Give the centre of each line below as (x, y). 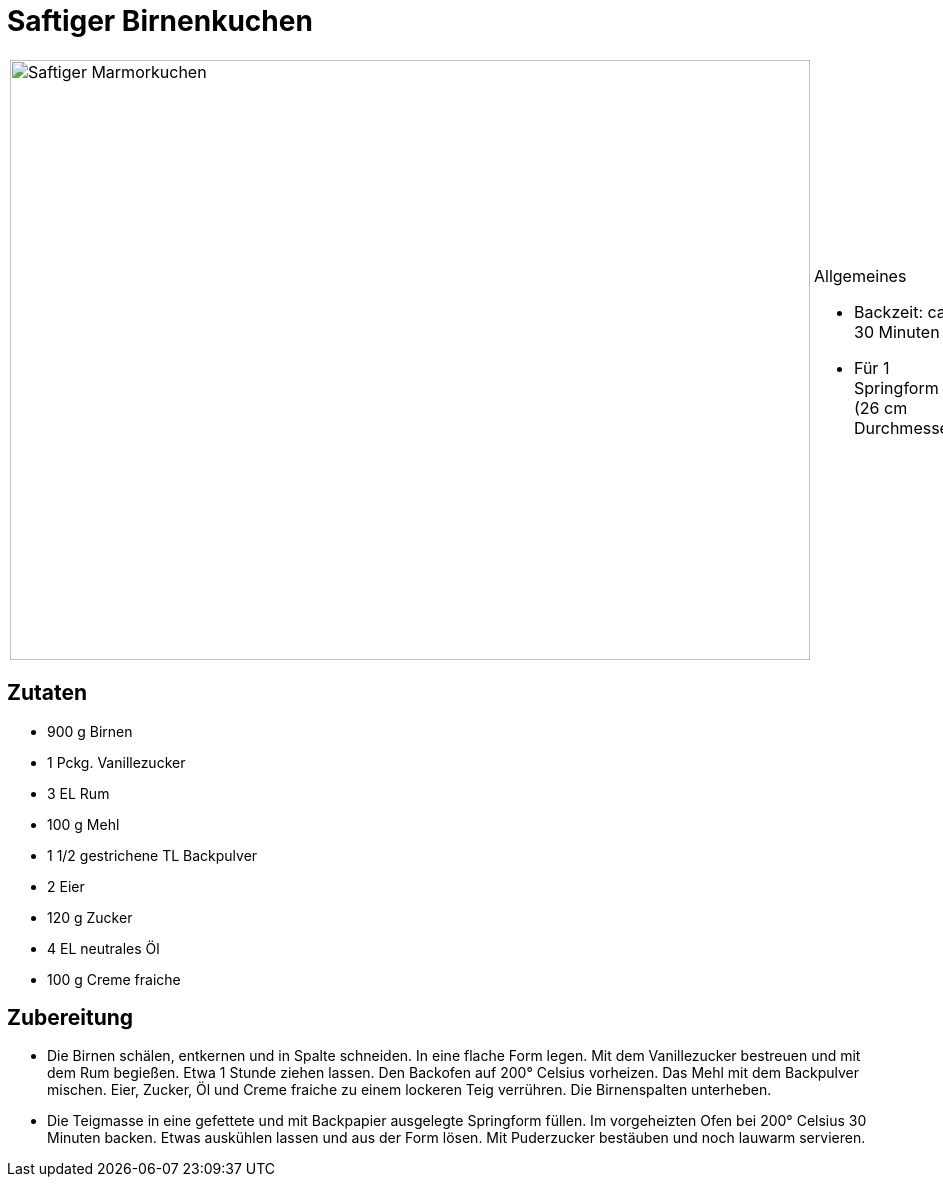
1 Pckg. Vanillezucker (116, 762)
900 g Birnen (90, 731)
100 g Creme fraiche (114, 979)
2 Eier (66, 886)
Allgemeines (860, 275)
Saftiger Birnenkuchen (160, 21)
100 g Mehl (83, 824)
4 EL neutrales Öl (103, 948)
